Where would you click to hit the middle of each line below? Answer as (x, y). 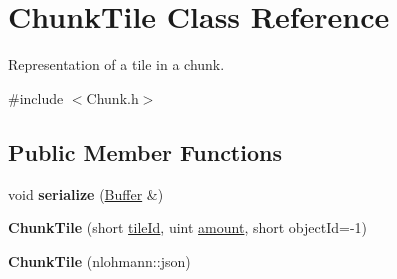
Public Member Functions (145, 151)
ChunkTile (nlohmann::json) (99, 260)
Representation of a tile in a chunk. (116, 64)
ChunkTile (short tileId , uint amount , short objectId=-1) (188, 227)
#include (36, 97)
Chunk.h (112, 97)
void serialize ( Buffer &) (86, 193)
